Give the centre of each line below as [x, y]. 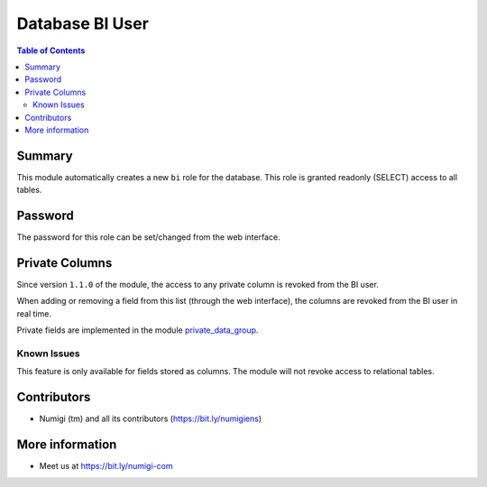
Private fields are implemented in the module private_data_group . [138, 330]
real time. [34, 313]
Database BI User [83, 23]
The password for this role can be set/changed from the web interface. [148, 237]
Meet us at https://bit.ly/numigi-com [106, 466]
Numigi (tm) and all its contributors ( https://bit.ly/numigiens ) [151, 418]
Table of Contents [51, 51]
